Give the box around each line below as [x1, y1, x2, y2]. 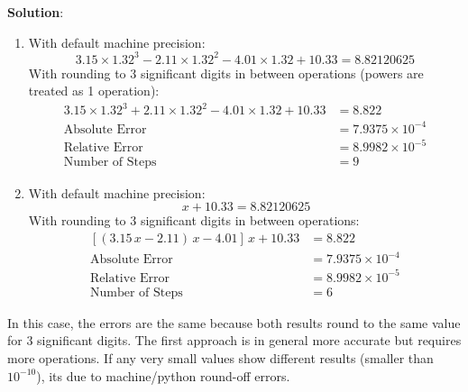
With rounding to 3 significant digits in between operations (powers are [28, 63, 424, 82]
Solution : [7, 3, 64, 21]
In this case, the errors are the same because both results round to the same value [7, 313, 461, 332]
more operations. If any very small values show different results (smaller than [7, 349, 434, 367]
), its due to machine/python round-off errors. [36, 366, 290, 385]
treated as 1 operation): [28, 81, 160, 100]
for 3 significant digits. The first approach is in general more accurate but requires [7, 331, 462, 350]
